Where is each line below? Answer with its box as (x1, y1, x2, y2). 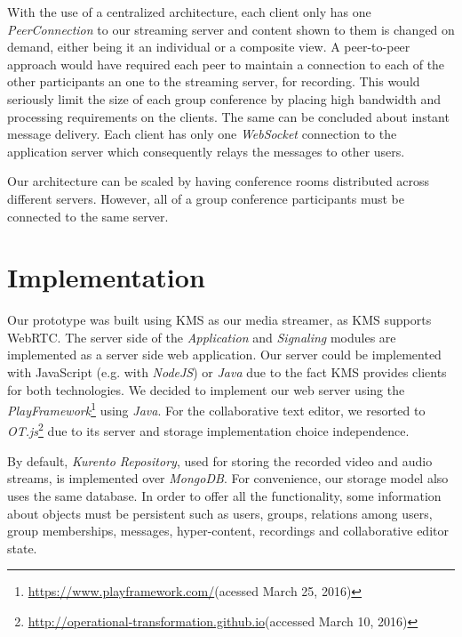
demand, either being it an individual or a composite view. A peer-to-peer (7, 37, 410, 56)
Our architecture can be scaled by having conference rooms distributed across (7, 172, 430, 190)
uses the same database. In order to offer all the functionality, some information (7, 486, 442, 504)
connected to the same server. (7, 206, 169, 225)
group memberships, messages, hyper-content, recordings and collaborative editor (7, 521, 449, 540)
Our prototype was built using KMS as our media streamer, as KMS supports (7, 310, 432, 329)
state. (7, 538, 37, 557)
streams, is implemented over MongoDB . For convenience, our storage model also (7, 469, 449, 488)
